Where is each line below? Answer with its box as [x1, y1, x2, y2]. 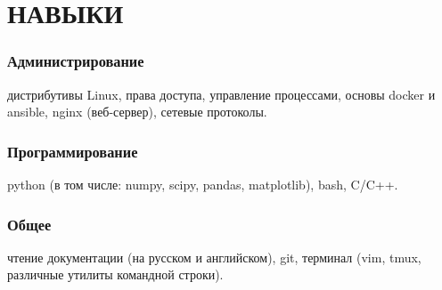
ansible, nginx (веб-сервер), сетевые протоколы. [7, 102, 267, 121]
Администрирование [7, 50, 144, 72]
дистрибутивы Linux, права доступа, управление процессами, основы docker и [7, 85, 436, 103]
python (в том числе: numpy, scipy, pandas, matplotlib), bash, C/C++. [7, 175, 398, 193]
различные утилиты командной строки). [7, 265, 224, 284]
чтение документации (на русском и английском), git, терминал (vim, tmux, [7, 247, 422, 266]
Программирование [7, 140, 138, 162]
